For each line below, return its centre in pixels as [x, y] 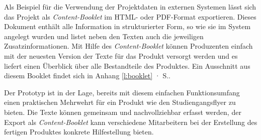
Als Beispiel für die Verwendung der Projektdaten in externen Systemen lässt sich [130, 7]
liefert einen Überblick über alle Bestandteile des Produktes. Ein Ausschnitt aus [127, 65]
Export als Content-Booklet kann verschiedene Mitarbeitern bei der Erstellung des [131, 122]
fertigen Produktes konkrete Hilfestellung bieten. [79, 132]
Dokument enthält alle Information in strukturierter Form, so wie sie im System [127, 26]
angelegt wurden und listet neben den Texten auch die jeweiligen [104, 36]
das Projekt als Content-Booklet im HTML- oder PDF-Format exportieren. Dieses [130, 16]
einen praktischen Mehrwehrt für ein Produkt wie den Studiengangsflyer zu [120, 102]
